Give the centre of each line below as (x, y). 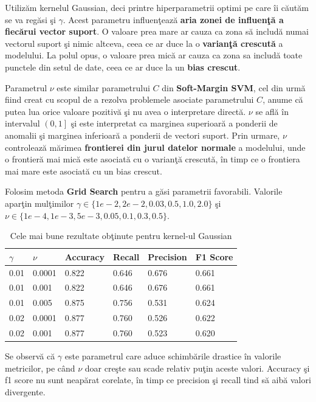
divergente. (25, 391)
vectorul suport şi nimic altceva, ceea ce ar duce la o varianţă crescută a (144, 43)
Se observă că (30, 356)
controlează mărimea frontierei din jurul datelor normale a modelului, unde (155, 147)
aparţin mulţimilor (39, 203)
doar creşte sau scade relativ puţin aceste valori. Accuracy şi (197, 368)
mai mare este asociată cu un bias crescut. (84, 171)
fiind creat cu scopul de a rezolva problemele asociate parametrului (129, 99)
